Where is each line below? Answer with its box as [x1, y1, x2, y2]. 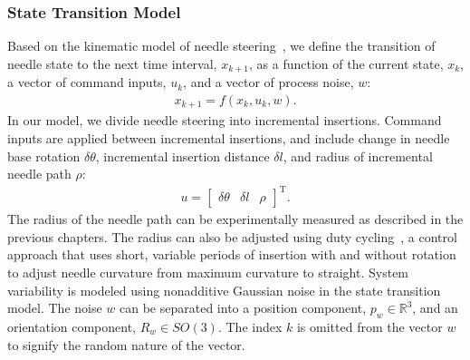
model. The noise [7, 298, 102, 317]
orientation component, [7, 317, 137, 336]
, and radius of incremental [283, 146, 433, 165]
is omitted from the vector [296, 317, 443, 336]
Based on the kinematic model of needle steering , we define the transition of [7, 36, 436, 55]
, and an [412, 298, 458, 317]
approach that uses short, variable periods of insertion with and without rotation [7, 245, 456, 264]
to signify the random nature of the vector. [7, 335, 245, 354]
